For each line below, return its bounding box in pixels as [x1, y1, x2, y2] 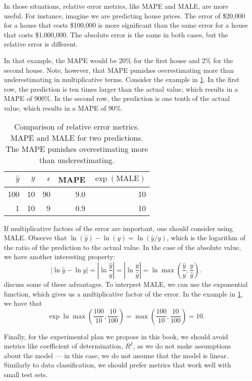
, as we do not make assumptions [133, 341, 231, 351]
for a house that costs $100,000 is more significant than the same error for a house [4, 20, 248, 30]
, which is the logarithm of [167, 232, 246, 243]
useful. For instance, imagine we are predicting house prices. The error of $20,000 [4, 10, 245, 20]
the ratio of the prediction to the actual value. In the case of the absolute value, [4, 242, 241, 252]
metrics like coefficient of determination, [4, 341, 123, 351]
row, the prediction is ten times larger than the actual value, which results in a [4, 83, 238, 94]
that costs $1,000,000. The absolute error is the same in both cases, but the [4, 29, 228, 39]
